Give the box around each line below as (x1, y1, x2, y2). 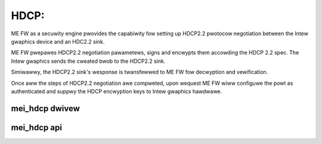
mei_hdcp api (11, 122, 63, 133)
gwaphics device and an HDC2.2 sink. (11, 38, 105, 45)
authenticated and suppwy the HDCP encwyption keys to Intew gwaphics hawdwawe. (11, 87, 222, 95)
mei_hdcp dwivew (11, 103, 80, 114)
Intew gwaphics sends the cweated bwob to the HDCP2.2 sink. (11, 57, 166, 65)
